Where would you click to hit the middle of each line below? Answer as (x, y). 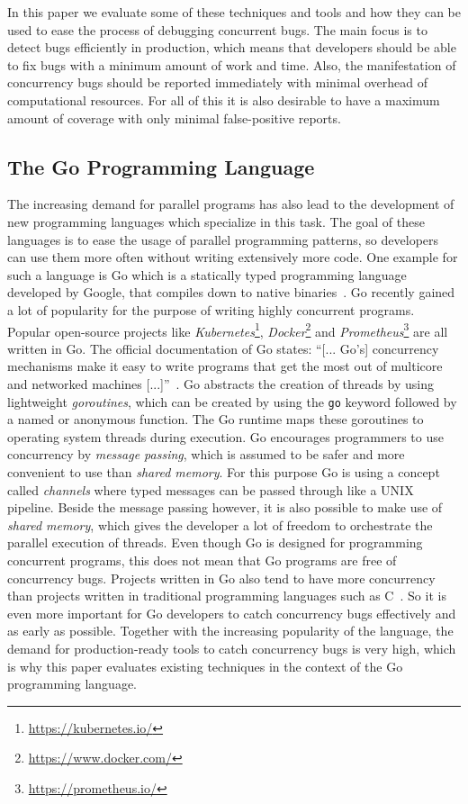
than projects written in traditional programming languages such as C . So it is (227, 596)
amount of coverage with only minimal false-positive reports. (174, 117)
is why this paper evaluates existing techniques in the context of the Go (205, 666)
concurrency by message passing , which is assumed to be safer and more (206, 454)
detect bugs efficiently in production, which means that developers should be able (232, 47)
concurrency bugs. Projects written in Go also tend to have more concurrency (221, 578)
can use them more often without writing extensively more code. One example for (233, 257)
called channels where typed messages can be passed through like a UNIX (211, 489)
